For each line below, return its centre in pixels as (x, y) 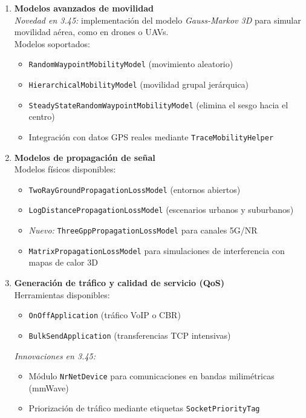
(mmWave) (49, 387)
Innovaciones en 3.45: (55, 355)
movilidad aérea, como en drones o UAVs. (91, 32)
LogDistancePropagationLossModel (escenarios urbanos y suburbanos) (161, 210)
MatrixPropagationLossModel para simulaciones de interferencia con (157, 250)
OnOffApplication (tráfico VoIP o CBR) (105, 315)
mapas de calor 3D (63, 262)
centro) (42, 116)
